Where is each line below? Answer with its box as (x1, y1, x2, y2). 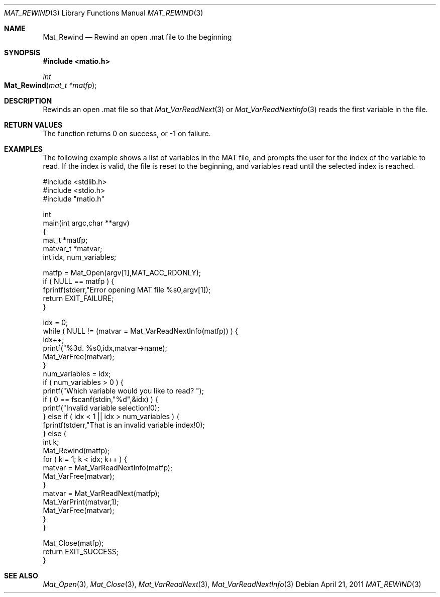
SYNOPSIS (4, 48, 41, 57)
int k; (43, 438, 59, 446)
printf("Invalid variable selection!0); (43, 404, 160, 412)
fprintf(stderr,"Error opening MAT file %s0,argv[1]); (43, 285, 211, 294)
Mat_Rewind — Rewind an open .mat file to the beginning (43, 33, 232, 41)
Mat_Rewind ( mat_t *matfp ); (4, 81, 97, 89)
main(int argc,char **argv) (43, 219, 130, 227)
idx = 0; (43, 318, 68, 327)
